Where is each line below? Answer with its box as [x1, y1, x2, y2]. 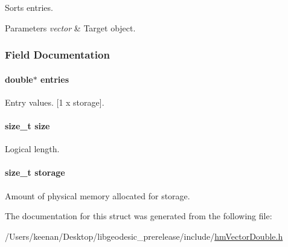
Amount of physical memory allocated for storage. [5, 189, 190, 202]
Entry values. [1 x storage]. [5, 95, 104, 108]
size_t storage [5, 166, 65, 179]
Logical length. [5, 143, 60, 155]
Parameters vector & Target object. [5, 21, 136, 34]
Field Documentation [5, 47, 110, 62]
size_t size [5, 120, 50, 132]
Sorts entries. [5, 1, 53, 13]
